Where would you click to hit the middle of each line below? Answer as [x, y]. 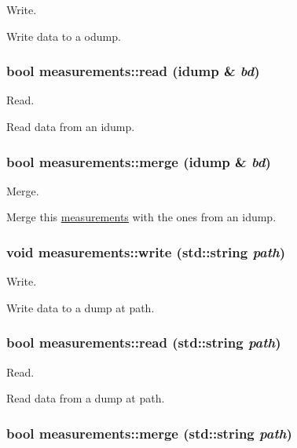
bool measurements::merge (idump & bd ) [139, 161]
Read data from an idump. [71, 126]
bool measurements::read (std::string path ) [144, 342]
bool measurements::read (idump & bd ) [133, 71]
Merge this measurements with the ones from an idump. [141, 217]
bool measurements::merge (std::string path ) [149, 433]
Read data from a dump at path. [86, 398]
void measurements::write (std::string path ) [146, 251]
